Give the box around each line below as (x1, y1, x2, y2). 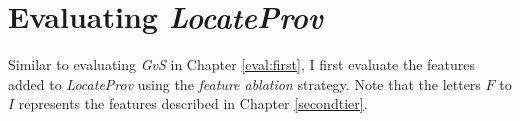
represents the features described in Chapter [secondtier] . (18, 93, 368, 114)
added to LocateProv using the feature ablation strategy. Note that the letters (8, 73, 481, 94)
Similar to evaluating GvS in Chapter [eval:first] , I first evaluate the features (8, 54, 476, 75)
